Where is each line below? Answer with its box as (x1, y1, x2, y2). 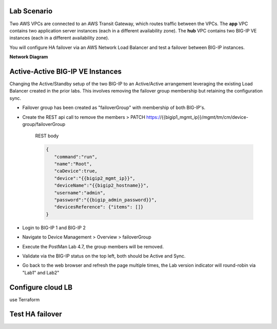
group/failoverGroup (22, 121, 66, 127)
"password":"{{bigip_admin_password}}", (54, 197, 157, 203)
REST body (35, 133, 59, 139)
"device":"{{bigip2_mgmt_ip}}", (54, 175, 135, 181)
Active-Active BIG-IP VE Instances (9, 67, 122, 76)
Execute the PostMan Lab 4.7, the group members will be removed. (22, 243, 164, 249)
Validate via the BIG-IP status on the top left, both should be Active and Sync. (22, 252, 186, 259)
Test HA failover (9, 310, 62, 319)
